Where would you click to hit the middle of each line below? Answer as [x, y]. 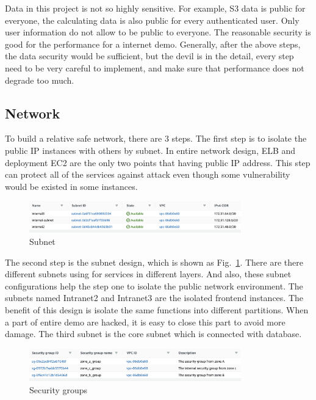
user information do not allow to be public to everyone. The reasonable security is [158, 32]
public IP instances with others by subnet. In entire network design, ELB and [150, 150]
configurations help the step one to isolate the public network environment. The [154, 285]
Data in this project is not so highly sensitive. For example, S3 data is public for [155, 8]
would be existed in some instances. [71, 186]
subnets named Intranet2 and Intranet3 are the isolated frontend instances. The [154, 298]
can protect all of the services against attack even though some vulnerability [148, 174]
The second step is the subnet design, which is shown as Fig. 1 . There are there [154, 262]
